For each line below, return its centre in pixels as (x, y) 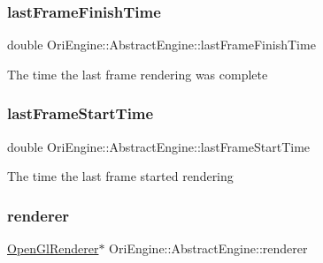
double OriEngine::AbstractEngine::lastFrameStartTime (159, 146)
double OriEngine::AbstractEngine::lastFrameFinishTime (161, 45)
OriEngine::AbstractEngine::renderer (208, 248)
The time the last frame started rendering (120, 176)
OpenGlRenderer (53, 248)
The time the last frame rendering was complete (138, 74)
